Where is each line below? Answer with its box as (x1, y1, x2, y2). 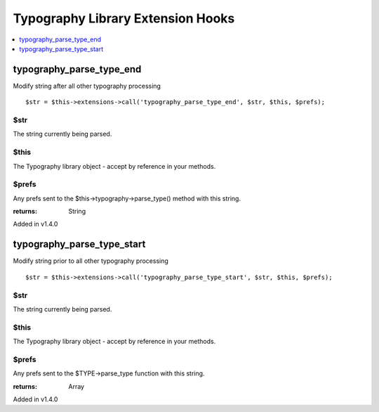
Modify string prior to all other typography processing (13, 257, 168, 265)
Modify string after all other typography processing (13, 82, 161, 90)
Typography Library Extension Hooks (13, 11, 235, 26)
